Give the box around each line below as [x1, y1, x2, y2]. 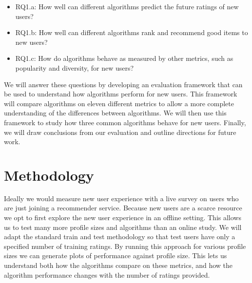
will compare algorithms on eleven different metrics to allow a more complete [4, 98, 234, 108]
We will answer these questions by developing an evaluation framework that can [4, 79, 243, 89]
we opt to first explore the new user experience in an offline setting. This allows [4, 212, 241, 223]
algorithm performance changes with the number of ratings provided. [4, 269, 210, 280]
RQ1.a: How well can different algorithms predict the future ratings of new [15, 1, 239, 11]
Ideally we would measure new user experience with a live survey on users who [4, 193, 239, 203]
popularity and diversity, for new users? [15, 62, 134, 73]
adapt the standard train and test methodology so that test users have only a [4, 231, 235, 242]
